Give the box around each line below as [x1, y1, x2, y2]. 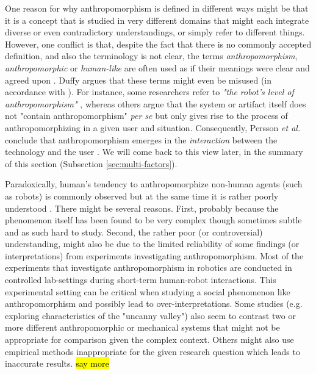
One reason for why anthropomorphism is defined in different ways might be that [5, 2, 309, 14]
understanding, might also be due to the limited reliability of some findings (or [5, 237, 300, 250]
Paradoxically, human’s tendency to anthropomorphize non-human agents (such [5, 178, 303, 190]
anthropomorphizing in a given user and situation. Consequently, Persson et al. [5, 121, 301, 134]
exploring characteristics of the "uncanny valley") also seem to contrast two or [5, 309, 296, 322]
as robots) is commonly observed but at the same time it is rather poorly [5, 189, 279, 202]
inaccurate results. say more [5, 357, 109, 370]
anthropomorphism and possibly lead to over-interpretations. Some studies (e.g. [5, 297, 303, 310]
